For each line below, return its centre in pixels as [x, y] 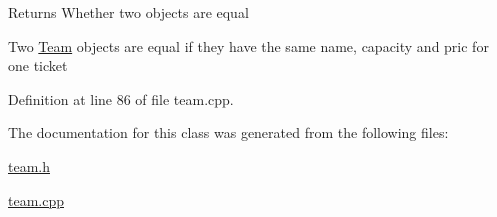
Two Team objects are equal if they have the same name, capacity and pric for [248, 45]
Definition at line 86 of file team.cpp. [121, 98]
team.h [29, 165]
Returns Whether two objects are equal [128, 12]
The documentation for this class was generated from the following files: [228, 132]
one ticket [38, 65]
